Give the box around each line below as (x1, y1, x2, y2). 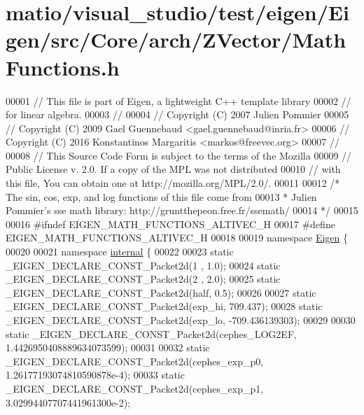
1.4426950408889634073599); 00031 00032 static (6, 340, 210, 355)
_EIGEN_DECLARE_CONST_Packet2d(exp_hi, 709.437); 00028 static (6, 299, 323, 314)
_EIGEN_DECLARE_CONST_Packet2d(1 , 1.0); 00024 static (6, 258, 281, 272)
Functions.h (6, 52, 120, 81)
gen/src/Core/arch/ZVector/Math (6, 25, 346, 54)
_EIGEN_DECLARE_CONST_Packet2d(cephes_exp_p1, (6, 381, 264, 395)
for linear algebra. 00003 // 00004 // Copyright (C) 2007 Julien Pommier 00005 (6, 107, 349, 122)
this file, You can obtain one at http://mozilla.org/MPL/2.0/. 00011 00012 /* (6, 176, 340, 190)
